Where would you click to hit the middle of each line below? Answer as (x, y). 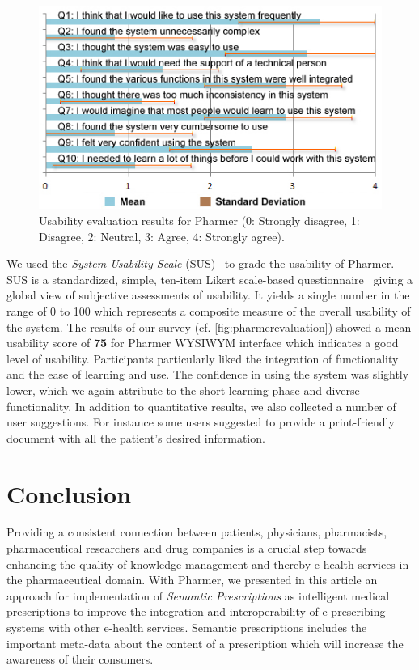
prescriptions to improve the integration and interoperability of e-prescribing (196, 611)
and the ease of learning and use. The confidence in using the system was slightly (208, 374)
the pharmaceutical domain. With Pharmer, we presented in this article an (192, 580)
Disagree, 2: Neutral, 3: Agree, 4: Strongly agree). (162, 236)
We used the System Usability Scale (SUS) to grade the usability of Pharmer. (201, 263)
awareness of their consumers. (80, 659)
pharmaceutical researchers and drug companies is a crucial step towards (187, 548)
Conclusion (69, 493)
